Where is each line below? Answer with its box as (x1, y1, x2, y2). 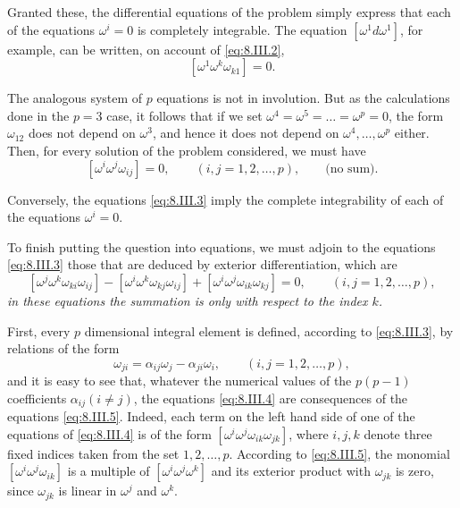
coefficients (7, 388, 67, 407)
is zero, (395, 461, 434, 480)
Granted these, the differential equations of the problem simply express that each (7, 3, 451, 21)
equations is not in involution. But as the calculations (156, 89, 450, 107)
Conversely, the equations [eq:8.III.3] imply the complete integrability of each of (7, 190, 444, 208)
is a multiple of (67, 461, 150, 480)
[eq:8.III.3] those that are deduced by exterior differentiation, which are (7, 255, 397, 274)
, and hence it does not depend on (152, 123, 339, 142)
